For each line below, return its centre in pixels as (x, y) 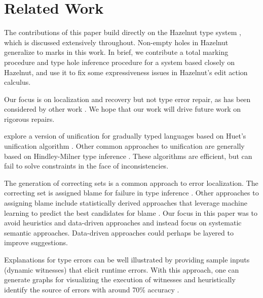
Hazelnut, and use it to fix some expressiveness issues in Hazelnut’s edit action (126, 72)
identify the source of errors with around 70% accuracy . (92, 289)
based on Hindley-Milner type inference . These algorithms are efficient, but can (128, 156)
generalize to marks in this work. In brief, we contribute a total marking (116, 52)
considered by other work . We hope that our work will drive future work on (123, 109)
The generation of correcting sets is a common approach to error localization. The (131, 183)
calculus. (17, 82)
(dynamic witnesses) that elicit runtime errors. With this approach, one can (122, 269)
